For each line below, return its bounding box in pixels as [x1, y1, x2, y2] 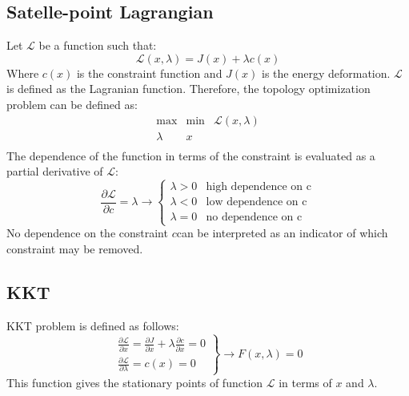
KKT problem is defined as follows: [6, 317, 179, 333]
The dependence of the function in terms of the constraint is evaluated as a [6, 147, 375, 164]
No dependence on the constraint [6, 224, 168, 241]
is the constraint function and [76, 64, 223, 81]
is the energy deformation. [262, 64, 391, 81]
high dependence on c [206, 181, 311, 193]
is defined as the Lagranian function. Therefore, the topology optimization [6, 80, 371, 97]
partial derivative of [6, 163, 103, 180]
